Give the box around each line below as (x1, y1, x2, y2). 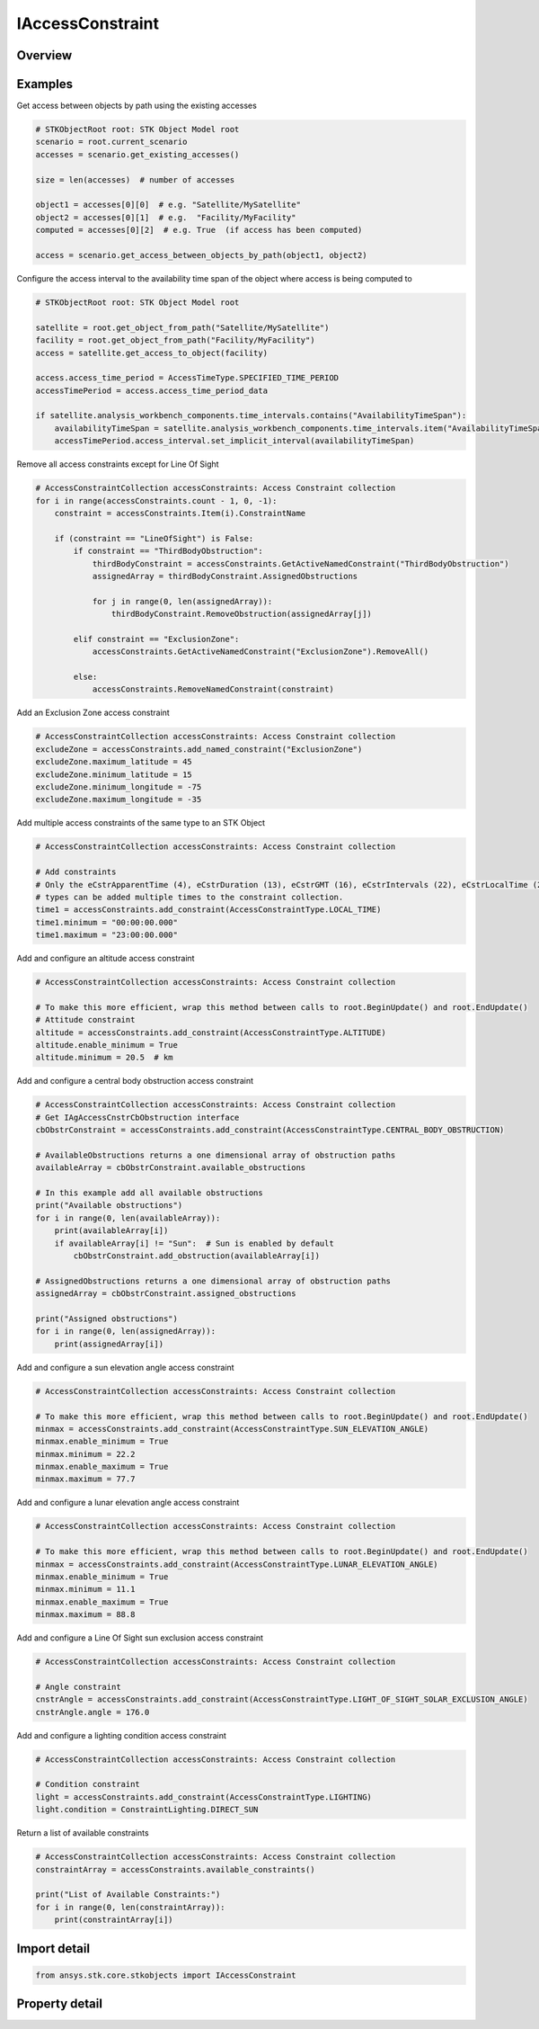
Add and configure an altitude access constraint (16, 953, 195, 964)
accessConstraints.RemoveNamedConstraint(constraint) (92, 684, 334, 694)
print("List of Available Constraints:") (35, 1890, 221, 1899)
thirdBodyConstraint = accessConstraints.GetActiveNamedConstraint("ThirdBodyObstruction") (92, 559, 509, 568)
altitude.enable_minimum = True (35, 1040, 179, 1050)
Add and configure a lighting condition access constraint (16, 1730, 226, 1740)
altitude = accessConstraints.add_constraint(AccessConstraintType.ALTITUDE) (35, 1027, 386, 1038)
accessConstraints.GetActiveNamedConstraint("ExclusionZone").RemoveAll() (92, 647, 429, 657)
